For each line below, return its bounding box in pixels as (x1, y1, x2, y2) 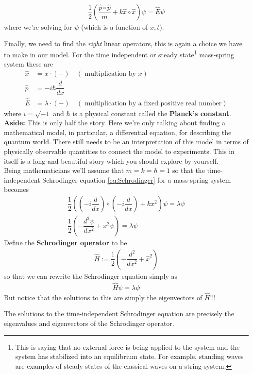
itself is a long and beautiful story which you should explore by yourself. (4, 155, 219, 166)
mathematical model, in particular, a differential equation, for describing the (4, 127, 232, 137)
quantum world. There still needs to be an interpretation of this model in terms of (4, 136, 249, 147)
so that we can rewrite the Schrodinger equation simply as (4, 271, 177, 281)
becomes (4, 184, 29, 194)
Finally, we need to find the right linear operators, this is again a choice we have (4, 38, 242, 48)
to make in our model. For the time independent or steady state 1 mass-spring (4, 48, 235, 59)
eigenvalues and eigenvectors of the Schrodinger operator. (4, 318, 174, 328)
